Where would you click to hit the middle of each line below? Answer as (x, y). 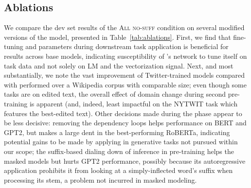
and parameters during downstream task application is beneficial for (127, 46)
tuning (14, 46)
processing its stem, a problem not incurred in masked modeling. (100, 179)
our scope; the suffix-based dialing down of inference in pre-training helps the (119, 151)
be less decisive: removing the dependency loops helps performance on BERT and (125, 123)
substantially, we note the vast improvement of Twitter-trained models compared (125, 75)
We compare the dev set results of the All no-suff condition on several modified (124, 27)
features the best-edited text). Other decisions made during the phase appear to (123, 113)
